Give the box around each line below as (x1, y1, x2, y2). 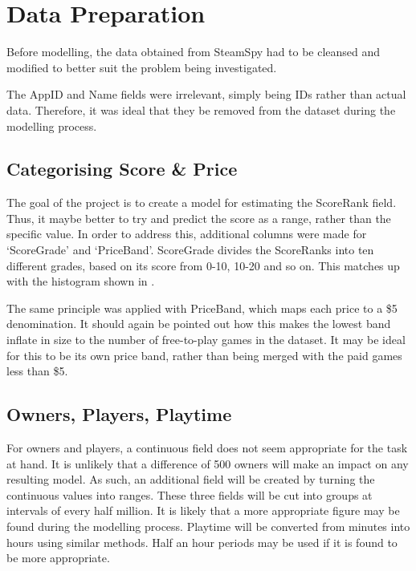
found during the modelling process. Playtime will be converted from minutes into (6, 518, 410, 534)
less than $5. (6, 362, 68, 379)
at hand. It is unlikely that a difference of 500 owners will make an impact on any (6, 455, 409, 472)
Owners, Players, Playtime (6, 402, 232, 427)
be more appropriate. (6, 549, 110, 566)
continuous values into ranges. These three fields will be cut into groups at (6, 486, 373, 503)
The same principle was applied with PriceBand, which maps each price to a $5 (6, 299, 398, 316)
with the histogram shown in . (6, 273, 155, 290)
